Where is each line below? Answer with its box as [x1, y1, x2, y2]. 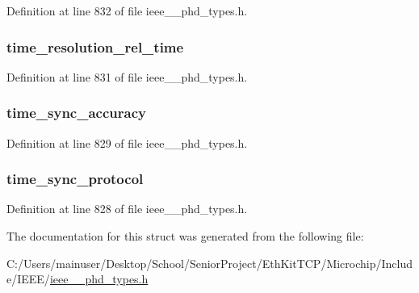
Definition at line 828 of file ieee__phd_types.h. [6, 200, 248, 217]
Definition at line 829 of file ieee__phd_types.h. [6, 134, 248, 151]
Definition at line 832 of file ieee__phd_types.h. [6, 2, 248, 19]
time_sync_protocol [6, 169, 144, 189]
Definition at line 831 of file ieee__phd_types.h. [6, 68, 248, 85]
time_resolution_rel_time [6, 36, 184, 57]
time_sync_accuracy [6, 103, 146, 123]
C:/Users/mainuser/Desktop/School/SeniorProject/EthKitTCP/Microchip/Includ [6, 254, 413, 271]
